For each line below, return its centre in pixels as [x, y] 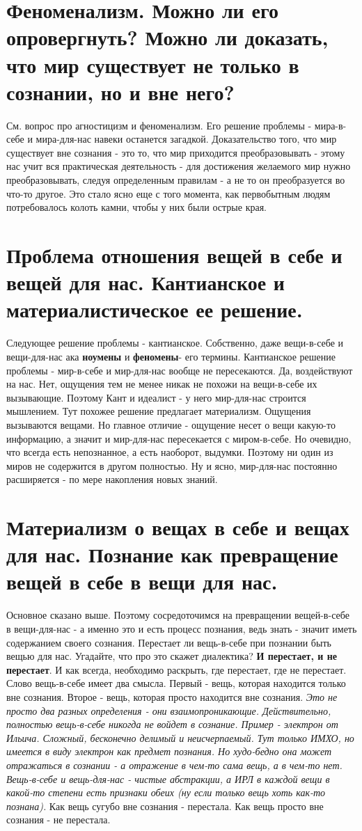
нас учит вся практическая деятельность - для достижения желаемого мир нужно [179, 166]
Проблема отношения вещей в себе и [174, 255]
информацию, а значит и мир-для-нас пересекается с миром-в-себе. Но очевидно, [179, 438]
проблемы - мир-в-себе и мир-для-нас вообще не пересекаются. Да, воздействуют [180, 370]
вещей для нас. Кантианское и [145, 282]
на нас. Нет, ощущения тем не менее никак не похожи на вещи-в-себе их [162, 384]
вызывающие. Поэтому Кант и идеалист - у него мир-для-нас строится [156, 397]
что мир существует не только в [153, 64]
